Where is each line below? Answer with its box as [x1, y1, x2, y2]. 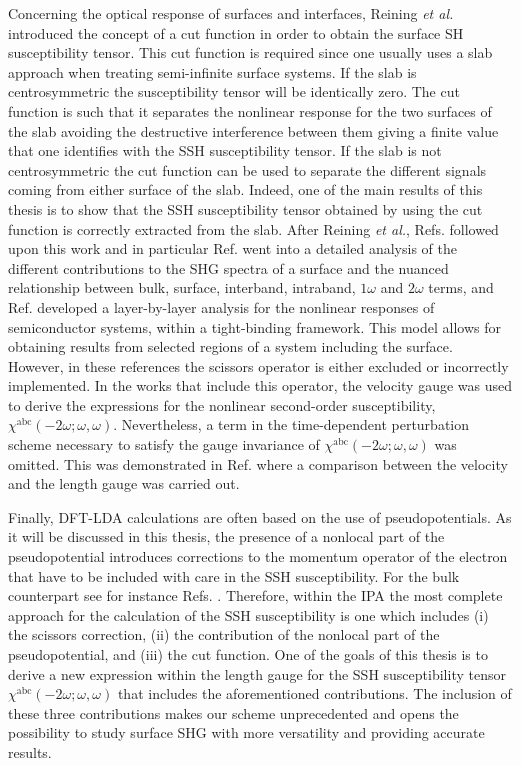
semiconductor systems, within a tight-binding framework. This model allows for [8, 316, 501, 337]
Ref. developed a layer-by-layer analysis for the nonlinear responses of [8, 296, 435, 317]
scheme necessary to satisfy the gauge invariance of [8, 434, 320, 455]
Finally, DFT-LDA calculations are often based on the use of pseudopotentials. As [8, 506, 512, 527]
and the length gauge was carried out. [8, 473, 240, 494]
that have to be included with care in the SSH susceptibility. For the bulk [8, 565, 460, 586]
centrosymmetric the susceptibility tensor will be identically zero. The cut [8, 81, 460, 102]
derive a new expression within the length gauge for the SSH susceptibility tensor [8, 663, 506, 684]
